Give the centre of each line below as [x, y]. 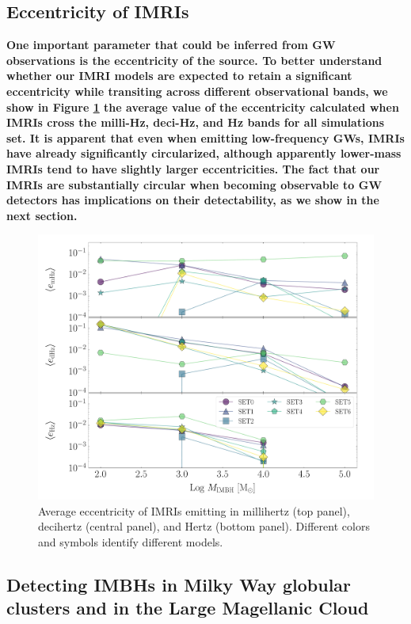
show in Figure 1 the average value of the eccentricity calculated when [203, 107]
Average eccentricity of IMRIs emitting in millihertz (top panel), [194, 510]
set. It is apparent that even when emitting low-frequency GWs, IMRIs [205, 137]
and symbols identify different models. [131, 541]
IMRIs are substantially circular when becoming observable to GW [194, 184]
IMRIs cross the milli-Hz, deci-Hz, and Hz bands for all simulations [196, 122]
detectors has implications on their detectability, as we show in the [193, 200]
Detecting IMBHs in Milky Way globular [179, 584]
